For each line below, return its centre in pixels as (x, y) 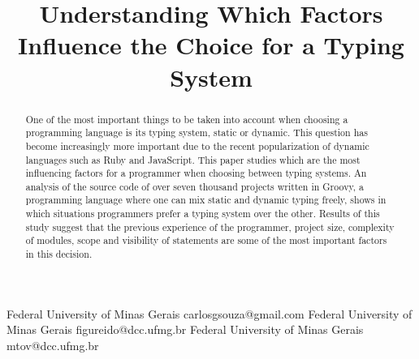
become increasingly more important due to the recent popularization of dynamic (197, 145)
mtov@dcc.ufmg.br (53, 345)
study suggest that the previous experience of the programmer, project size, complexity (210, 227)
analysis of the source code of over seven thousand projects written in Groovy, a (194, 186)
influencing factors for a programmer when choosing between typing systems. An (196, 173)
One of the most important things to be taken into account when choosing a (187, 119)
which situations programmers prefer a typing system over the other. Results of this (203, 214)
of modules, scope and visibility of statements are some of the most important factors (206, 240)
